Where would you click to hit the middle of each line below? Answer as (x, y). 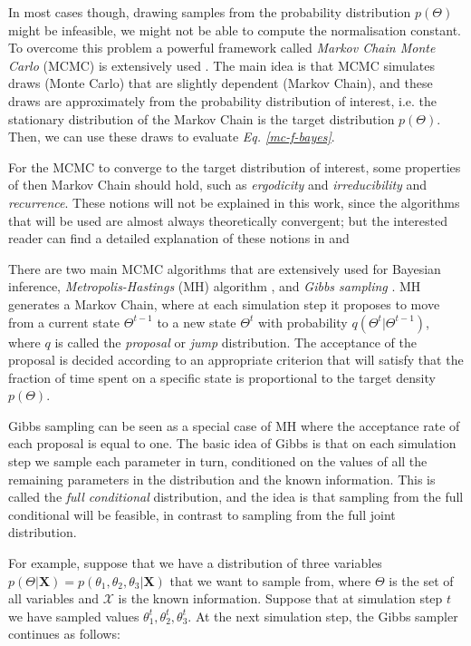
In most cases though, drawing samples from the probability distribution (210, 12)
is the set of (421, 580)
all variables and (54, 598)
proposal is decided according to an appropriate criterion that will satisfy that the (236, 360)
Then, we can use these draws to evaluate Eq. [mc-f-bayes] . (172, 137)
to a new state (197, 322)
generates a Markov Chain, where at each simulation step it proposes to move (224, 303)
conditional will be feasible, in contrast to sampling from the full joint (202, 514)
